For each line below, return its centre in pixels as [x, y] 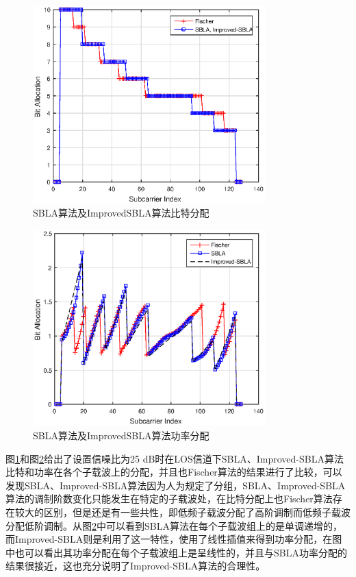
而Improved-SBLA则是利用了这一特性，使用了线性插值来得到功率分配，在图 [174, 539]
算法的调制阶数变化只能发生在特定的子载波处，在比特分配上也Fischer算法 [169, 499]
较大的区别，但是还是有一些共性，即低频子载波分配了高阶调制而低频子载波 [182, 512]
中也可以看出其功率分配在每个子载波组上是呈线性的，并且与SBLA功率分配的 [176, 552]
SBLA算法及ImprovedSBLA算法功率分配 [121, 435]
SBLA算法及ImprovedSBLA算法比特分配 [121, 213]
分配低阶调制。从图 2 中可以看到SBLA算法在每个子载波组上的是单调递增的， [174, 525]
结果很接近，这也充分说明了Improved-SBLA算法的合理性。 [136, 566]
